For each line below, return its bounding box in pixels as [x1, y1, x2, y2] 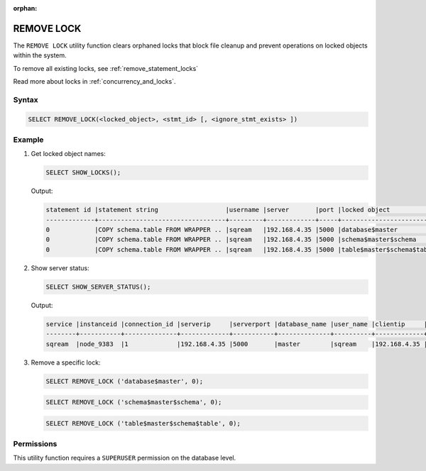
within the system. [13, 51, 67, 60]
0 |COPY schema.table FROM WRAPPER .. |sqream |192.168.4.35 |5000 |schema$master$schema [45, 236, 417, 244]
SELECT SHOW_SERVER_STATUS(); [45, 282, 151, 291]
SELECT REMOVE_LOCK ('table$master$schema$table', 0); [45, 419, 241, 427]
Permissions [13, 439, 58, 449]
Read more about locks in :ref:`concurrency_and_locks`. [13, 77, 176, 86]
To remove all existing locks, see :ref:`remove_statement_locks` [13, 64, 199, 72]
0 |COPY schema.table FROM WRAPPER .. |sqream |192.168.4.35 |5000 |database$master [45, 226, 398, 234]
